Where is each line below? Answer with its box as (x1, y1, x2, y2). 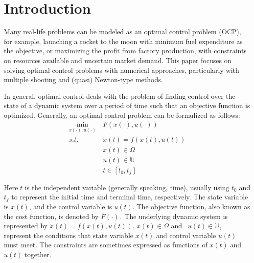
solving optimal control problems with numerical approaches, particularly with (4, 65, 239, 75)
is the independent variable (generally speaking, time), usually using (24, 182, 230, 192)
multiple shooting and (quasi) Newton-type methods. (4, 74, 163, 85)
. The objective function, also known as (132, 201, 250, 212)
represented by (4, 220, 48, 231)
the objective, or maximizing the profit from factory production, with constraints (4, 45, 247, 56)
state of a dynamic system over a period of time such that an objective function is (4, 100, 250, 110)
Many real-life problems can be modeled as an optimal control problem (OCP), (4, 26, 241, 37)
